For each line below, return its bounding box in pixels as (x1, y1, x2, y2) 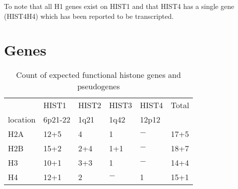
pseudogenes (77, 80, 120, 92)
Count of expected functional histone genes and (16, 69, 181, 81)
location (8, 114, 36, 126)
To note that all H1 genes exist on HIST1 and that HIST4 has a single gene (4, 1, 235, 11)
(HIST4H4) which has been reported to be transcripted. (4, 10, 174, 21)
